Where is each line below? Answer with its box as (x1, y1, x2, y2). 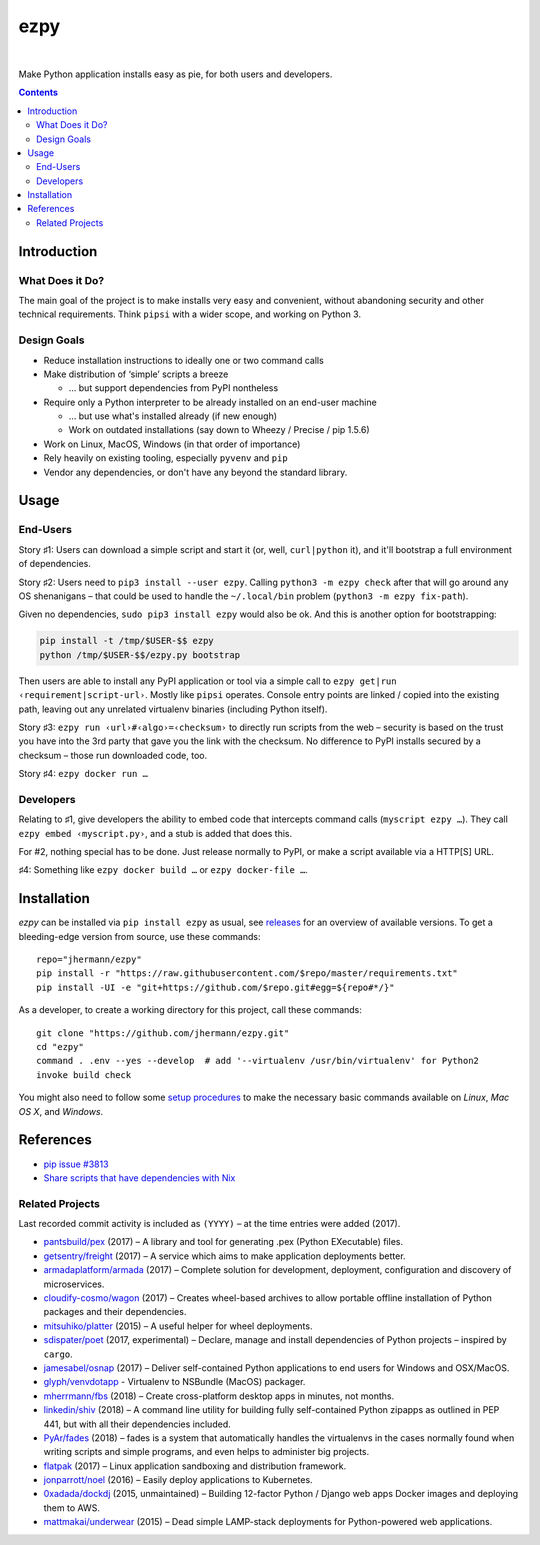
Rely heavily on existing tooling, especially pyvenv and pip (43, 452, 289, 464)
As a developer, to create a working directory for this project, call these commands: (18, 1004, 362, 1016)
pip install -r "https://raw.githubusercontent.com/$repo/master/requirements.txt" (36, 968, 459, 979)
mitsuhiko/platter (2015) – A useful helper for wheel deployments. (43, 1320, 313, 1332)
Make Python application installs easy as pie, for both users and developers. (18, 68, 333, 80)
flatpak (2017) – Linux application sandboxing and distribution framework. (43, 1460, 347, 1472)
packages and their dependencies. (43, 1306, 187, 1318)
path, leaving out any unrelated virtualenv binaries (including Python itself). (18, 703, 328, 715)
